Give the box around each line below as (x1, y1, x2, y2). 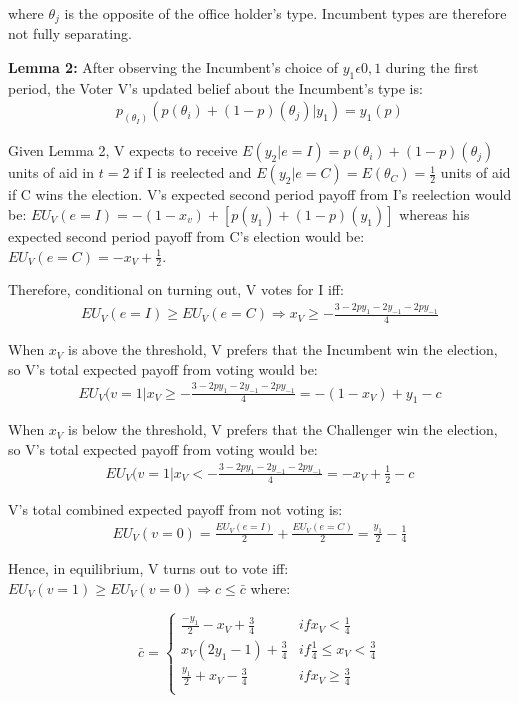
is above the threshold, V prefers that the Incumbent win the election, (68, 339, 498, 360)
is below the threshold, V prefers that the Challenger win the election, (68, 419, 498, 440)
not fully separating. (8, 23, 132, 44)
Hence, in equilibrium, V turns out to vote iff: (8, 558, 289, 579)
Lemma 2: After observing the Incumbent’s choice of (8, 57, 338, 78)
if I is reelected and (134, 162, 252, 183)
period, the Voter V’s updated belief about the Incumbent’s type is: (8, 77, 423, 98)
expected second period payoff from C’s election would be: (8, 225, 365, 246)
